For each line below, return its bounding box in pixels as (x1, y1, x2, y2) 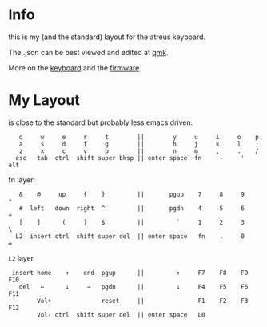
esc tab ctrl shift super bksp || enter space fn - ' (15, 154, 245, 162)
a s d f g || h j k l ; (18, 140, 260, 148)
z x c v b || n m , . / (18, 146, 260, 155)
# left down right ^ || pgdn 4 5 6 (18, 204, 245, 213)
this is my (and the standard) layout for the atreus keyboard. (8, 32, 206, 42)
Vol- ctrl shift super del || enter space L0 (37, 310, 205, 319)
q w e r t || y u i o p (18, 133, 260, 141)
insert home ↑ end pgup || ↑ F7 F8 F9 (11, 269, 249, 277)
